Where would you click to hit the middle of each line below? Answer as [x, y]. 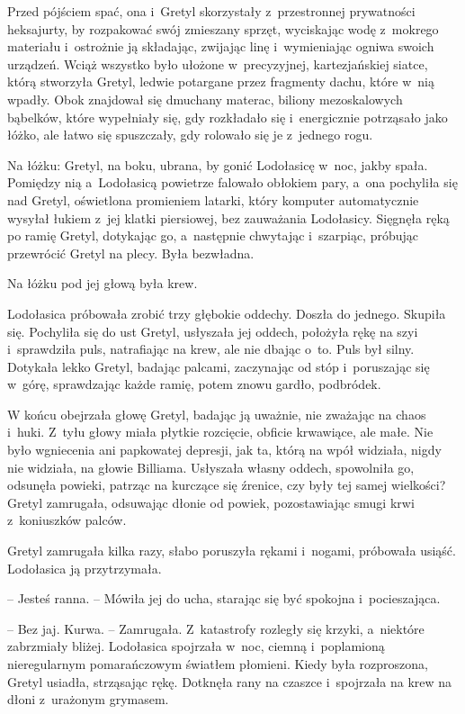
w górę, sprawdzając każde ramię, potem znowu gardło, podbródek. [194, 384]
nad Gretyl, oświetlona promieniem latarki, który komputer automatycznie [213, 199]
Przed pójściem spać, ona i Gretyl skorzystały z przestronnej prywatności [211, 11]
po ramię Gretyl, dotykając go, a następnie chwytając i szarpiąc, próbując [213, 235]
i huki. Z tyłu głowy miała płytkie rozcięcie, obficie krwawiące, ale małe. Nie [220, 432]
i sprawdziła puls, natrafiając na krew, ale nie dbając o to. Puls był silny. [211, 349]
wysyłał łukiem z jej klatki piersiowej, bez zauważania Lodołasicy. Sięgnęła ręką [228, 217]
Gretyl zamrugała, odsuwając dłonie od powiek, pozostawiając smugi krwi [211, 502]
